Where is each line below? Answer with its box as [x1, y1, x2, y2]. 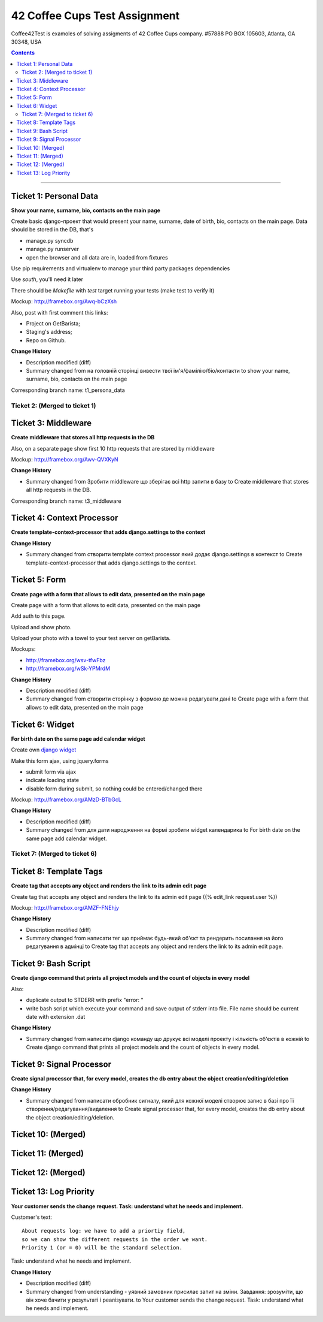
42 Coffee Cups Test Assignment [11, 9, 180, 22]
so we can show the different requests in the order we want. [22, 1236, 208, 1243]
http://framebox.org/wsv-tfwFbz [26, 656, 106, 663]
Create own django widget [11, 746, 77, 753]
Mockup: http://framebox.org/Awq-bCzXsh [11, 298, 117, 305]
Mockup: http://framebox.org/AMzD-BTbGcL [11, 796, 122, 803]
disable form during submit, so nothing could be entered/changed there [26, 785, 203, 792]
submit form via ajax [26, 768, 77, 775]
